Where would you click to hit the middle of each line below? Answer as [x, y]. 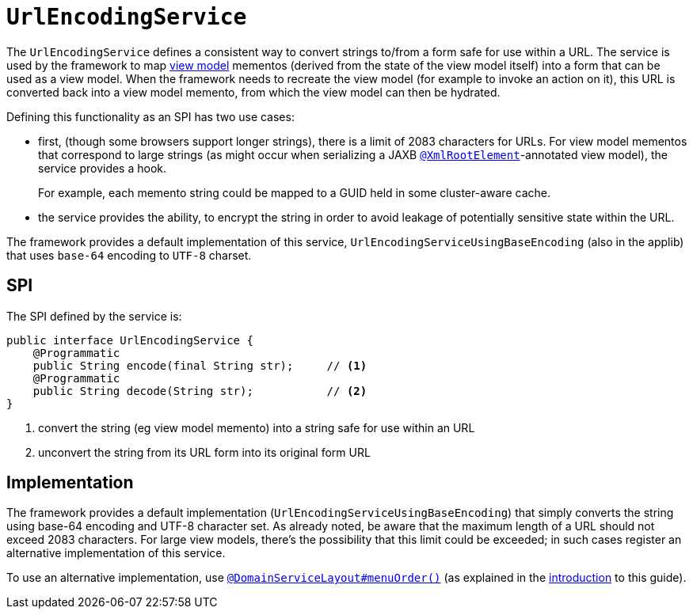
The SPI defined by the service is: [94, 316]
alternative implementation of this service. [116, 553]
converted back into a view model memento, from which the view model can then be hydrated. [253, 92]
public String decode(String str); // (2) [200, 391]
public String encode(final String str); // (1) [200, 365]
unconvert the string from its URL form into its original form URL [204, 452]
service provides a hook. [103, 168]
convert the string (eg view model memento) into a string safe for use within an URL [257, 427]
